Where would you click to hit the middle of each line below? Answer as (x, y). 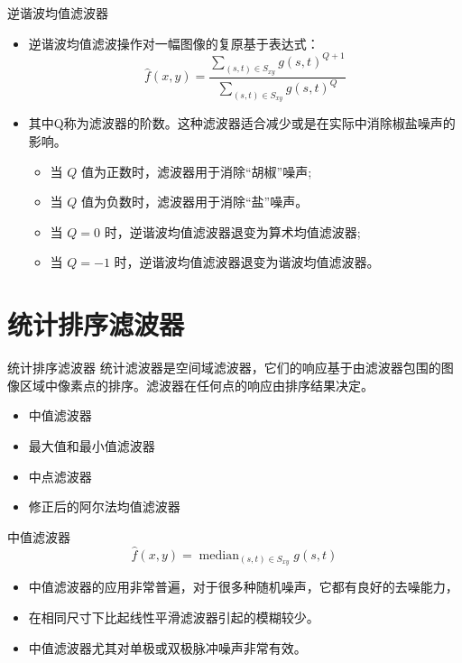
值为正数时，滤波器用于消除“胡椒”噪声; (197, 171)
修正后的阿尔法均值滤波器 (104, 506)
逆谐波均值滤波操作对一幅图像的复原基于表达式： (174, 43)
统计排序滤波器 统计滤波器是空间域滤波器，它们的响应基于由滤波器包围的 (224, 368)
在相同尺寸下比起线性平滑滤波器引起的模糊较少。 (174, 617)
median (219, 555)
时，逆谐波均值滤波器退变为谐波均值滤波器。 (247, 262)
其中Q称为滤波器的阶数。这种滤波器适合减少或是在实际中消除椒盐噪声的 (242, 123)
